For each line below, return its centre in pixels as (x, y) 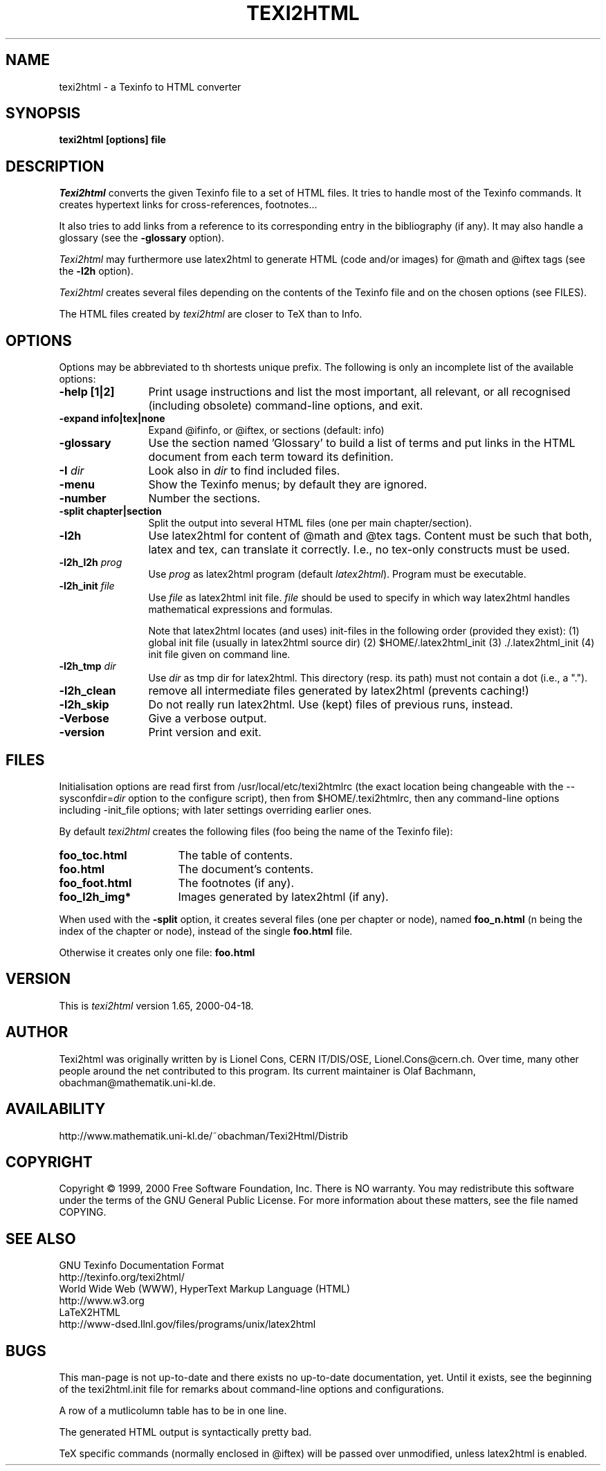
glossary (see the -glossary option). (142, 238)
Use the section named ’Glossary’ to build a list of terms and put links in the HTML (362, 443)
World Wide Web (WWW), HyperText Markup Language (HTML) (205, 1289)
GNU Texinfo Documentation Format (141, 1266)
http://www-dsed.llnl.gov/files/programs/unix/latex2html (187, 1324)
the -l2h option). (96, 271)
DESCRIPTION (55, 166)
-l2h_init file (87, 586)
